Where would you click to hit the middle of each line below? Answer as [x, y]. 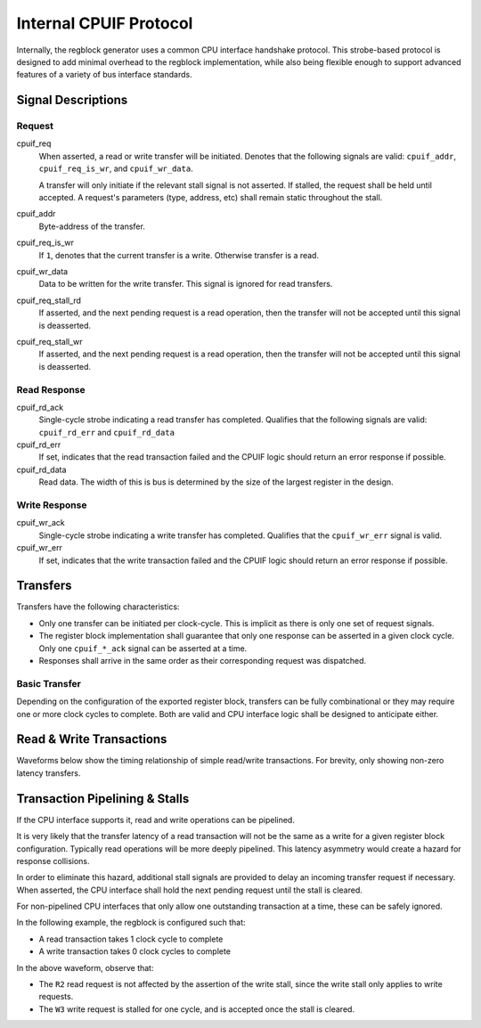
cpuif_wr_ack [41, 523]
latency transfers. [49, 773]
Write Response [52, 505]
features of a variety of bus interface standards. [104, 75]
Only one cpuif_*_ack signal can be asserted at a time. [143, 648]
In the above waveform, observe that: [85, 967]
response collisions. [53, 861]
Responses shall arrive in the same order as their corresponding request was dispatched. [203, 661]
